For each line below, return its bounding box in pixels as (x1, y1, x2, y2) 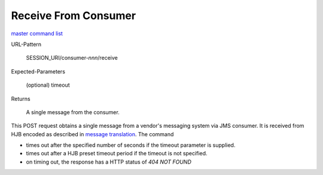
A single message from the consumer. (26, 108, 120, 116)
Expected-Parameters (11, 67, 66, 75)
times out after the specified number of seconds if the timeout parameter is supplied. (26, 142, 236, 149)
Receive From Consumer (11, 9, 136, 22)
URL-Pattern (11, 41, 42, 48)
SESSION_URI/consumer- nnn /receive (26, 54, 118, 62)
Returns (11, 95, 31, 102)
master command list (11, 30, 63, 37)
